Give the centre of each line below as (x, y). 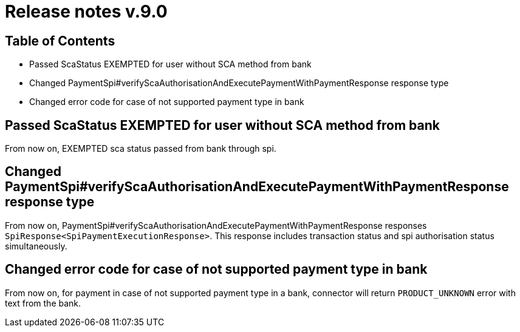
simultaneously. (36, 246)
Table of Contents (60, 41)
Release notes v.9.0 (86, 12)
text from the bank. (43, 303)
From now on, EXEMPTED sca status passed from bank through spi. (141, 149)
